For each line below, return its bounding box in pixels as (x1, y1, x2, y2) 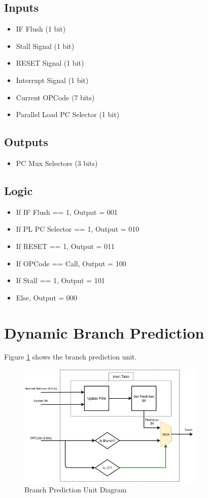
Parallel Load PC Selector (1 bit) (16, 109, 120, 120)
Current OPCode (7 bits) (16, 92, 95, 102)
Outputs (4, 134, 48, 150)
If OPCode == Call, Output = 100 (16, 258, 126, 268)
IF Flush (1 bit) (16, 23, 66, 34)
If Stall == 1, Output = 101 (16, 275, 105, 286)
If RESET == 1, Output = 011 (16, 240, 115, 251)
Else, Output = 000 (16, 292, 77, 302)
